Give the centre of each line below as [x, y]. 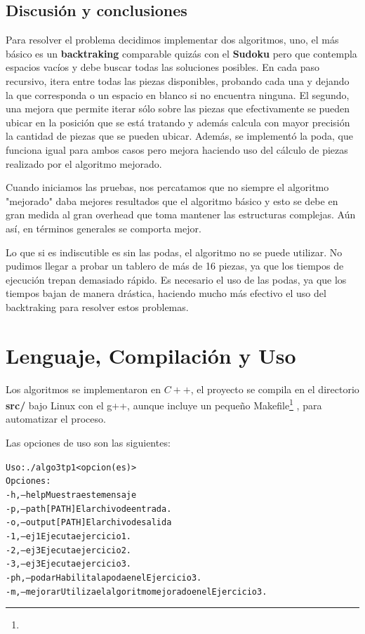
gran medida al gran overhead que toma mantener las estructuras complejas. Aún [181, 214]
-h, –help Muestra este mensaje [71, 495]
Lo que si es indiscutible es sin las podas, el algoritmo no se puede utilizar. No [174, 252]
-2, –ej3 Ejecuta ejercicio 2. [69, 550]
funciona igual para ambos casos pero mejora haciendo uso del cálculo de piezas [177, 149]
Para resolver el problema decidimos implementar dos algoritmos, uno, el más [172, 40]
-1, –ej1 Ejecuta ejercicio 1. [69, 536]
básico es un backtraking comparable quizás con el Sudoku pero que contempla [181, 53]
